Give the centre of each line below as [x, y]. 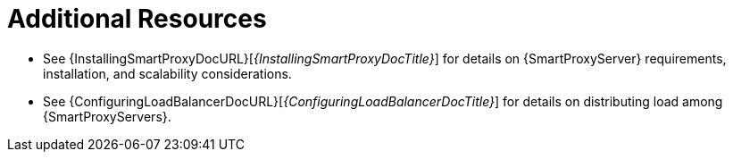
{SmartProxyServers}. [107, 116]
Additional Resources [137, 19]
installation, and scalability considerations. [167, 73]
